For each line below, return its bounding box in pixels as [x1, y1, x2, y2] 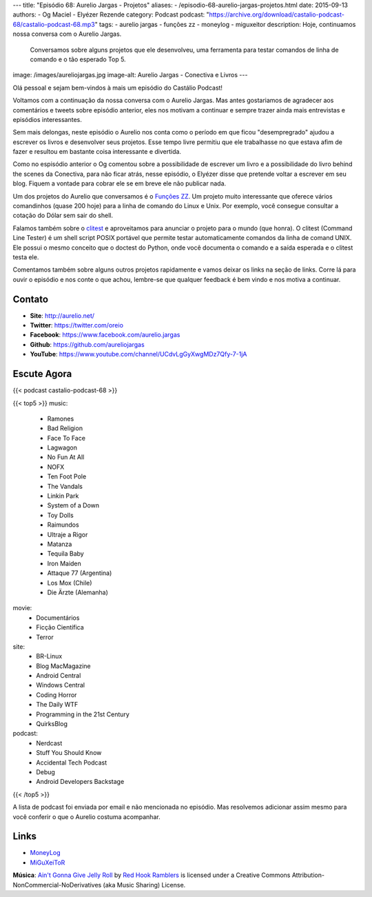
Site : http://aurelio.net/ [30, 311, 95, 320]
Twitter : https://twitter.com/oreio [30, 321, 124, 330]
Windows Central [36, 681, 85, 689]
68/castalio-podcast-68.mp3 [12, 20, 96, 28]
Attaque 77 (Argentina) [47, 569, 112, 577]
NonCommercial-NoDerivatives [12, 880, 102, 889]
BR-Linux [36, 652, 63, 661]
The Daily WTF [36, 701, 79, 709]
